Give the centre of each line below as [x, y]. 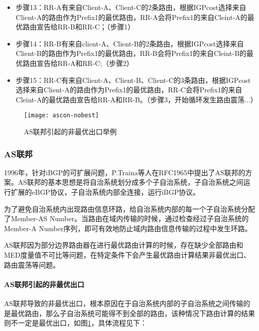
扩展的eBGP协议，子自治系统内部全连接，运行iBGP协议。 [105, 192]
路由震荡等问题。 [32, 264]
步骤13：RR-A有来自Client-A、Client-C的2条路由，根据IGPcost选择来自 [131, 7]
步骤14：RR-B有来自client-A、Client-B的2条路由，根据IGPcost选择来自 [130, 43]
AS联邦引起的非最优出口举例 [70, 131]
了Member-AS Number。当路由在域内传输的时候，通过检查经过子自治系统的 [127, 218]
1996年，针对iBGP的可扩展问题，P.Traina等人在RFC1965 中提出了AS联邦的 [125, 172]
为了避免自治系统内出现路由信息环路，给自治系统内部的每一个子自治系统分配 [129, 208]
